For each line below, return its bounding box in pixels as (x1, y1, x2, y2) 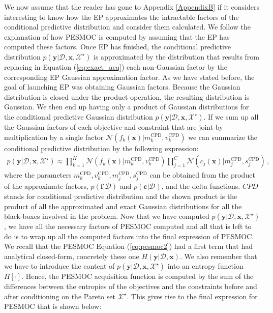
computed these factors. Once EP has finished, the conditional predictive (4, 41, 231, 52)
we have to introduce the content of (4, 261, 115, 271)
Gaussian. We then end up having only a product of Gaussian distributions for (4, 101, 249, 112)
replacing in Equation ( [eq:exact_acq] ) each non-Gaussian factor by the (4, 61, 227, 72)
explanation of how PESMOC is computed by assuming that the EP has (4, 31, 230, 42)
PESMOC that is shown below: (4, 301, 102, 311)
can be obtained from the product (149, 169, 255, 180)
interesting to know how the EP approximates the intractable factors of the (4, 11, 239, 22)
